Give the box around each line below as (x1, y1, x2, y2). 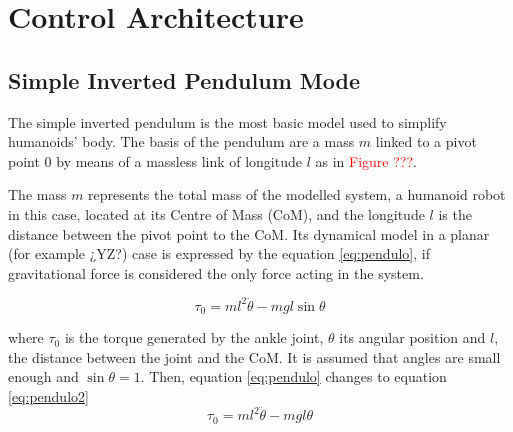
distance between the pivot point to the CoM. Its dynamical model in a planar (8, 223, 490, 244)
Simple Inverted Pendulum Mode (8, 64, 360, 95)
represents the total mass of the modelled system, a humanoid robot (88, 184, 506, 205)
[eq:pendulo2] (8, 386, 89, 407)
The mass (8, 184, 67, 205)
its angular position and (339, 327, 486, 348)
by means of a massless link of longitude (56, 150, 302, 171)
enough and (8, 366, 79, 387)
